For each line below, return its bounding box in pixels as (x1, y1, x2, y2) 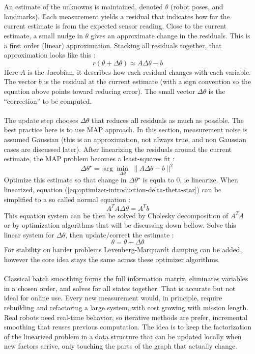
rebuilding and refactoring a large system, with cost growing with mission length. (4, 302, 249, 313)
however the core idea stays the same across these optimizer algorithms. (4, 254, 220, 265)
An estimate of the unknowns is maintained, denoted (4, 1, 163, 12)
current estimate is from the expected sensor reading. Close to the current (4, 21, 227, 31)
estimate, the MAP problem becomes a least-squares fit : (4, 153, 175, 164)
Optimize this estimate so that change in (4, 175, 127, 185)
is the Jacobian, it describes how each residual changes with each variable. (28, 66, 251, 77)
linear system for (4, 229, 55, 239)
